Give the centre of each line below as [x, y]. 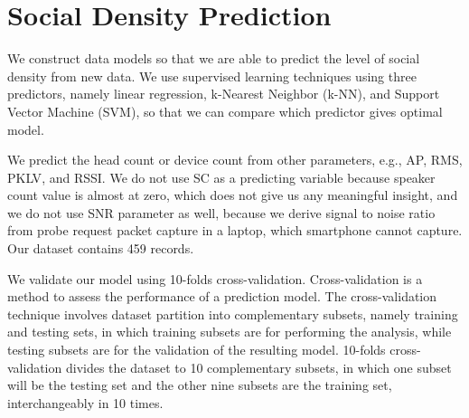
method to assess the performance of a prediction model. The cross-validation [222, 296]
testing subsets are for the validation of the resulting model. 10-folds [197, 350]
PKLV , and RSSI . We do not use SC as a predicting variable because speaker [221, 177]
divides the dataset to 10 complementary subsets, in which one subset [258, 367]
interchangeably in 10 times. [85, 402]
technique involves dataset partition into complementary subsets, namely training [233, 313]
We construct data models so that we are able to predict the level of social [214, 58]
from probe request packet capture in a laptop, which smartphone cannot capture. [235, 230]
